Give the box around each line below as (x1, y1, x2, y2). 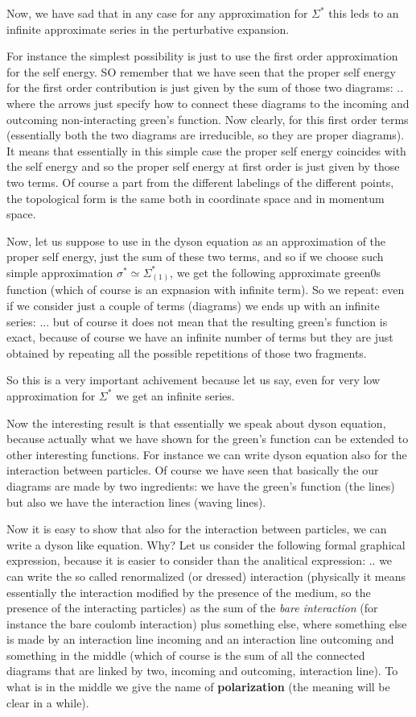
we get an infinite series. (116, 387, 235, 404)
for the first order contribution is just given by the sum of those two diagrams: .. (6, 79, 404, 96)
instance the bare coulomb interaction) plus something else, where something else (6, 615, 407, 632)
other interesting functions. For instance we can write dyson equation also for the (6, 446, 407, 462)
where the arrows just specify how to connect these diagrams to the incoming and (6, 94, 410, 111)
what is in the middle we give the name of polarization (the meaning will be (6, 678, 390, 695)
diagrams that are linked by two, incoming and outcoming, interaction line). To (6, 662, 398, 679)
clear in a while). (6, 694, 89, 711)
